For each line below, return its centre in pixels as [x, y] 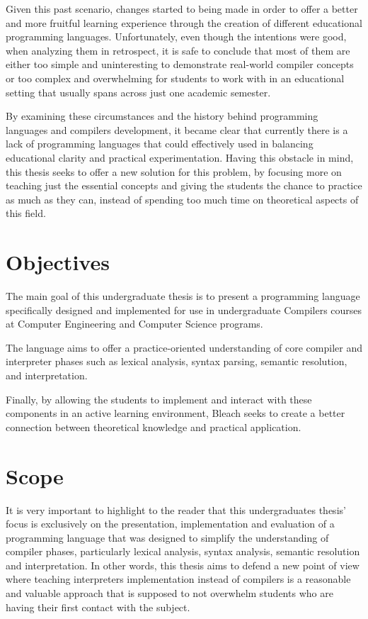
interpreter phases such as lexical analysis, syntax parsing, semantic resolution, [177, 361]
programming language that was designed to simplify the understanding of [167, 537]
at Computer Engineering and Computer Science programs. [134, 324]
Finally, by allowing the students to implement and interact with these [159, 399]
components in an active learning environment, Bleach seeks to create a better [176, 413]
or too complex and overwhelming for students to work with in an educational [175, 78]
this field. [26, 213]
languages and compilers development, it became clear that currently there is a [177, 129]
